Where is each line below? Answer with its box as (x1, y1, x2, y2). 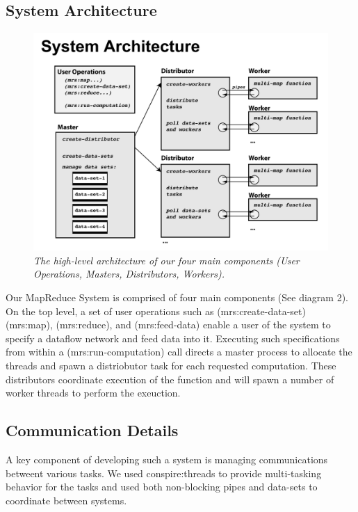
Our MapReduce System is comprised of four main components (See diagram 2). (6, 290, 348, 305)
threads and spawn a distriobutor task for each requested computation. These (6, 358, 336, 372)
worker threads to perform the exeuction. (6, 385, 181, 400)
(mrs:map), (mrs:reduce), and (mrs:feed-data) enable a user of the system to (6, 317, 331, 332)
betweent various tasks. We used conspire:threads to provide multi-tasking (6, 465, 322, 480)
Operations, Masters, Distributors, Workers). (33, 266, 225, 281)
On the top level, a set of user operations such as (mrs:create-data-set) (6, 303, 306, 318)
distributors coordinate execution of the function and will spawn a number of (6, 371, 334, 386)
